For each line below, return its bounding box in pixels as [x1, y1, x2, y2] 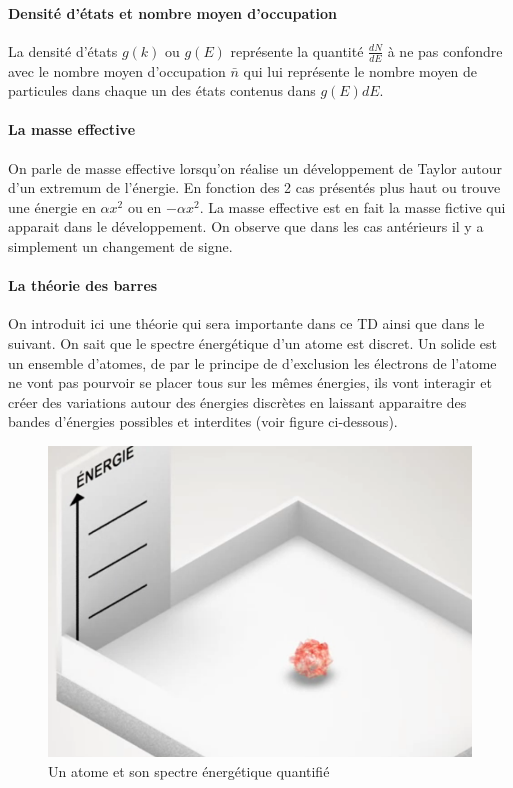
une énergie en [8, 196, 96, 217]
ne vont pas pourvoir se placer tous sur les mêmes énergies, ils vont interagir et [8, 372, 492, 393]
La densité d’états [8, 40, 118, 61]
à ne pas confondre [387, 40, 503, 61]
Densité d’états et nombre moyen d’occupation [8, 2, 338, 23]
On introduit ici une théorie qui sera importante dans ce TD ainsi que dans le [8, 313, 485, 334]
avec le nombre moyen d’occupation [8, 60, 226, 81]
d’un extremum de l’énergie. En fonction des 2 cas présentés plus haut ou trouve [8, 177, 501, 198]
